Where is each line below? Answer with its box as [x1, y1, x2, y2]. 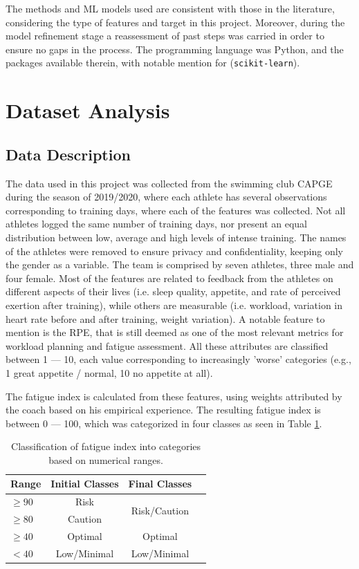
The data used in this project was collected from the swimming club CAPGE [6, 176, 333, 190]
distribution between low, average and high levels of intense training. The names [6, 230, 347, 244]
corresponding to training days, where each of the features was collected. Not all [6, 203, 346, 217]
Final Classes [128, 476, 192, 491]
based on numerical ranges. [48, 452, 163, 467]
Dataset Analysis [6, 96, 170, 124]
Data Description [6, 143, 131, 165]
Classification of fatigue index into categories [11, 439, 201, 454]
